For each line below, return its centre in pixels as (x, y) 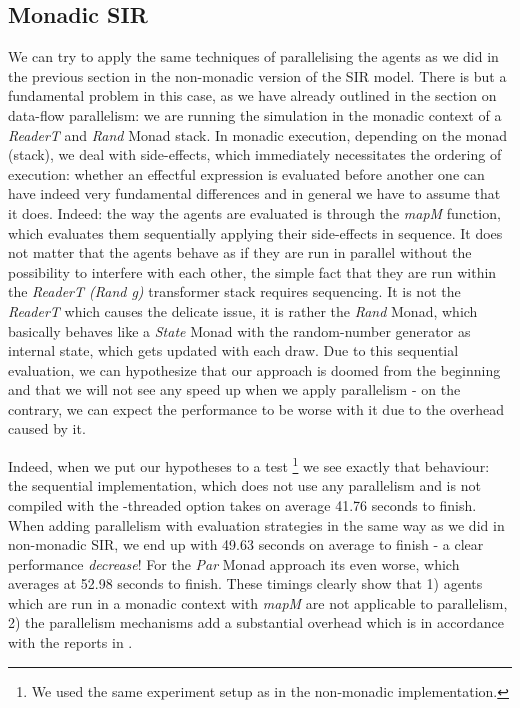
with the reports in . (70, 642)
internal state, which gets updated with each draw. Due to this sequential (233, 350)
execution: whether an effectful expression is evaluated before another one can (246, 173)
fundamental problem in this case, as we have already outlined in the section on (252, 95)
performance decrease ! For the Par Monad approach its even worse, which (234, 563)
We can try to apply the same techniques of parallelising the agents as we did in (253, 56)
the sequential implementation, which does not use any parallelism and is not (244, 485)
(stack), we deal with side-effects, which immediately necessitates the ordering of (255, 154)
